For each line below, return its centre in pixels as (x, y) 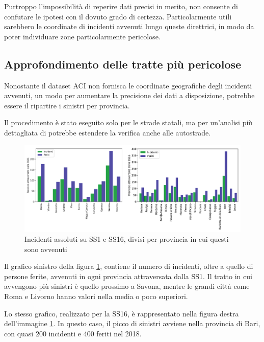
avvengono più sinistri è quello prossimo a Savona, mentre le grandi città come (127, 286)
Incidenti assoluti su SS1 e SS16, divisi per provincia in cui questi (127, 239)
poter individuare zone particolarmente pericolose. (82, 36)
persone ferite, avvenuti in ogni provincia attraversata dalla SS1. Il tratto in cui (128, 276)
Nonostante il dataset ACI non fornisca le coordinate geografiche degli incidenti (128, 85)
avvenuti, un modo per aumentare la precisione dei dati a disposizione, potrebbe (129, 95)
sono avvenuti (46, 249)
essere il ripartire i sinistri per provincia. (67, 105)
